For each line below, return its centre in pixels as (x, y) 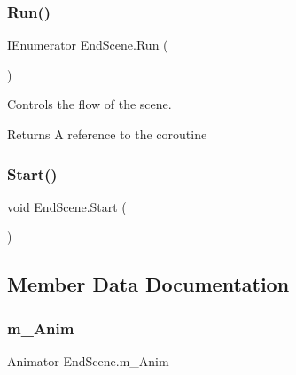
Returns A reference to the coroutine (107, 134)
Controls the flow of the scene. (90, 104)
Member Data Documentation (148, 284)
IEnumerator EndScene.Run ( (88, 45)
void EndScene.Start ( (67, 206)
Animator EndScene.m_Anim (88, 361)
